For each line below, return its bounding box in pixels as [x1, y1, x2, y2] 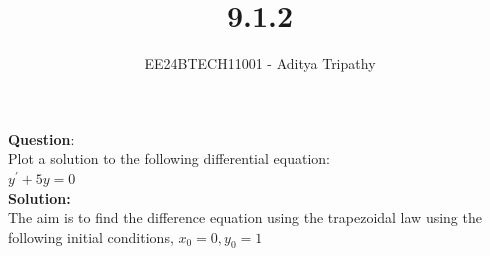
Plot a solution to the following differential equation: [8, 148, 330, 169]
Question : [8, 128, 75, 149]
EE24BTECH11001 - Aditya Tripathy [144, 53, 376, 74]
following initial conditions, [8, 226, 174, 247]
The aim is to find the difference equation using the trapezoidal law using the [8, 207, 482, 228]
